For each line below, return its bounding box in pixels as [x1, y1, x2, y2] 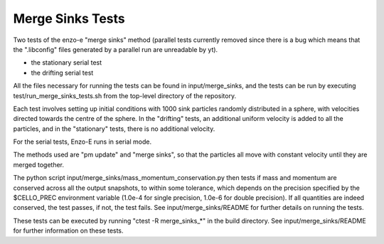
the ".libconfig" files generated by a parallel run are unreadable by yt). [13, 45, 218, 53]
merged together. [13, 160, 64, 169]
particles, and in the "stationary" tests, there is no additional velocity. [13, 124, 215, 133]
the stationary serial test [31, 58, 102, 67]
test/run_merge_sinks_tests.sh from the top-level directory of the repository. [13, 91, 237, 100]
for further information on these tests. [13, 226, 124, 235]
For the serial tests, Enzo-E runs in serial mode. [13, 137, 152, 146]
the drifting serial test [31, 68, 94, 77]
